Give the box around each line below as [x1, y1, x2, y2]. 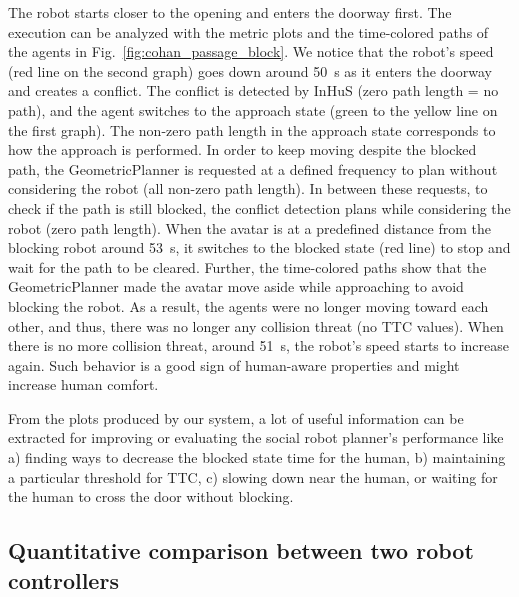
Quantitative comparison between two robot [8, 535, 474, 566]
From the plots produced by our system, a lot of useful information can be [8, 407, 464, 428]
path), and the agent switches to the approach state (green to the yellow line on [8, 99, 498, 120]
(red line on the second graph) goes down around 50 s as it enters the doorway [8, 60, 492, 81]
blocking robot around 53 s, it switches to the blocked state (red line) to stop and [8, 237, 511, 258]
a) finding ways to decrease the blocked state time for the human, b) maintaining [8, 447, 506, 468]
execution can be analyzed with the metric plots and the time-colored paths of [8, 21, 489, 42]
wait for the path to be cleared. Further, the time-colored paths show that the [8, 256, 487, 277]
